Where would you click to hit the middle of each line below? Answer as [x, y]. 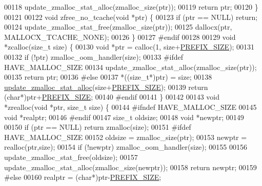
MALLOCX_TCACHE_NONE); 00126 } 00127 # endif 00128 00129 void [120, 37]
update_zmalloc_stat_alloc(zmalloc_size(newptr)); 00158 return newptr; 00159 [130, 167]
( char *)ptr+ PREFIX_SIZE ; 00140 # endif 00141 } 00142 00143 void [112, 97]
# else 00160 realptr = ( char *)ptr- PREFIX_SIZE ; [83, 177]
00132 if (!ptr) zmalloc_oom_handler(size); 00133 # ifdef [94, 56]
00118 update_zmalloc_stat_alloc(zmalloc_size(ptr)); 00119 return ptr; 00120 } [131, 7]
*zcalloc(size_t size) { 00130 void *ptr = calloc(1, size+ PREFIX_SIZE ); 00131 [129, 47]
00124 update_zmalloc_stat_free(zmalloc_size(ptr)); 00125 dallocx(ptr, [118, 27]
